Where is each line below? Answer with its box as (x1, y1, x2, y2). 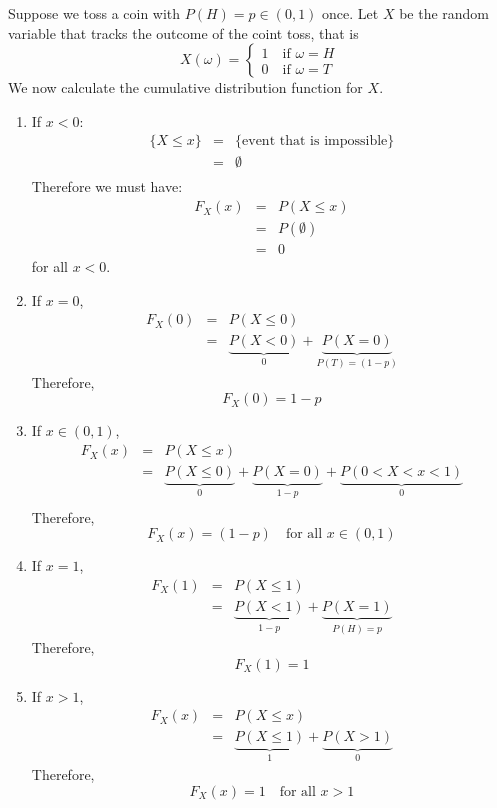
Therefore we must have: (31, 176, 183, 197)
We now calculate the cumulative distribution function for (8, 77, 363, 98)
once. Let (322, 3, 379, 23)
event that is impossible (242, 134, 388, 149)
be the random (399, 3, 490, 23)
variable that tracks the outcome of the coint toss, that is (8, 22, 359, 43)
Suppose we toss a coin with (8, 3, 181, 23)
